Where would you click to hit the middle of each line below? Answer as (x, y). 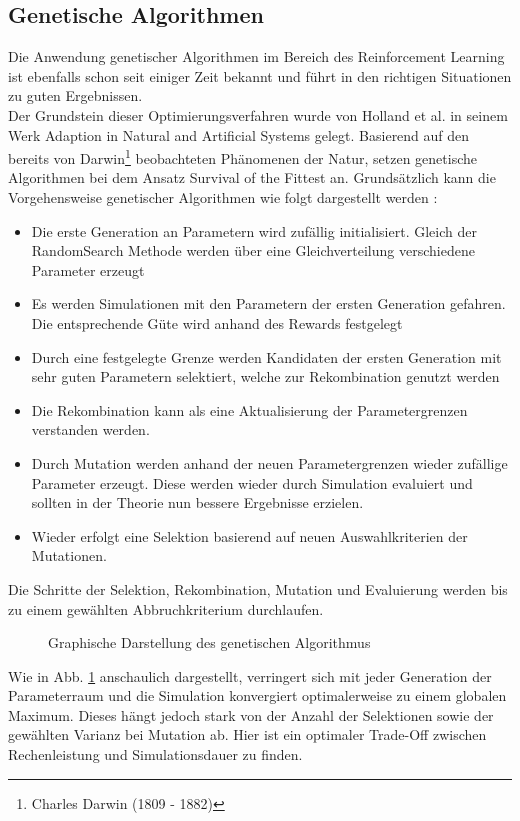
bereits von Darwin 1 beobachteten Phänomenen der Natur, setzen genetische (242, 156)
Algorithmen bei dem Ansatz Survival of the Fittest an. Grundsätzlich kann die (252, 177)
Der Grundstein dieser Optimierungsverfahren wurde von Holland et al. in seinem (258, 114)
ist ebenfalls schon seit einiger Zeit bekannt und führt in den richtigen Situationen (260, 75)
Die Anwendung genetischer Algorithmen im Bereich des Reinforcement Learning (256, 56)
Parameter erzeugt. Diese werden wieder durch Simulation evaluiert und (252, 482)
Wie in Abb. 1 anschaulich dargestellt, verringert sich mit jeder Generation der (250, 675)
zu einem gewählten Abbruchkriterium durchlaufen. (166, 608)
